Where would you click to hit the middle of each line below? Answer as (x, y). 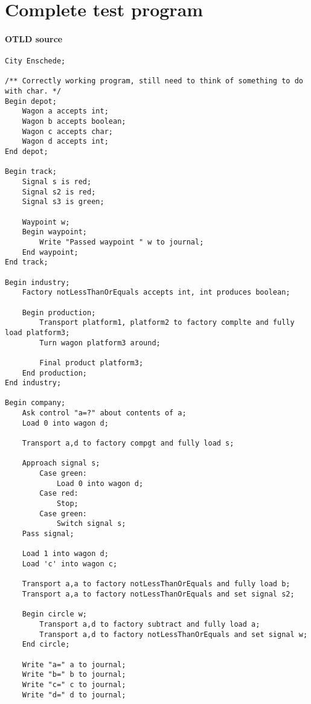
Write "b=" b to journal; (74, 675)
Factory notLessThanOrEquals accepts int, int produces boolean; (156, 293)
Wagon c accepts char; (67, 131)
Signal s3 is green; (63, 202)
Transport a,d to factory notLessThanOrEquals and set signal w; (174, 634)
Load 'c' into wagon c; (70, 564)
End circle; (46, 645)
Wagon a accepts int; (65, 111)
